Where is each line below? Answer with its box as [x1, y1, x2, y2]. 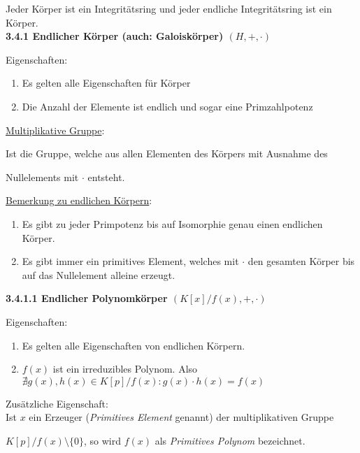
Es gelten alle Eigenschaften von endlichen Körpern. [22, 338, 245, 352]
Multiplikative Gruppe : [6, 122, 105, 137]
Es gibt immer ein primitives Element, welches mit [22, 254, 239, 268]
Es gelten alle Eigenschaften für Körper [22, 75, 191, 90]
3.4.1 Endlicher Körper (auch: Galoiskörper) [6, 29, 224, 43]
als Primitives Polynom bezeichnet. [154, 433, 305, 447]
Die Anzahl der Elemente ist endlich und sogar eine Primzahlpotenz [22, 99, 313, 113]
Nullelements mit [6, 169, 79, 184]
